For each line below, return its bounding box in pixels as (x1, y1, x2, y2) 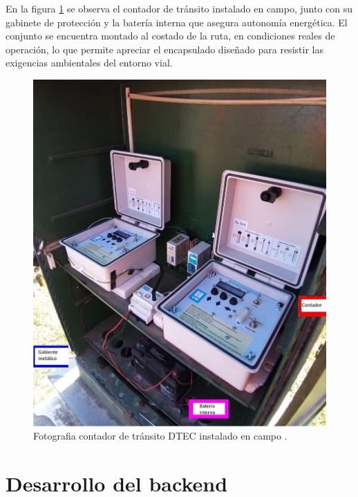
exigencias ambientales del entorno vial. (6, 55, 173, 70)
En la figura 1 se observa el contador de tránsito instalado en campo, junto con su (6, 1, 353, 15)
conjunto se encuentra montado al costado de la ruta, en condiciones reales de (6, 28, 335, 43)
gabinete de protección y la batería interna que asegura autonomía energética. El (6, 15, 348, 29)
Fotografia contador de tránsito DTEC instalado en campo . (33, 428, 288, 443)
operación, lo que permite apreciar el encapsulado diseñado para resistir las (6, 42, 323, 56)
